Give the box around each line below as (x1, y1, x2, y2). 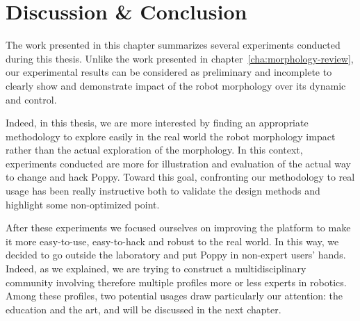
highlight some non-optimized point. (6, 197, 160, 211)
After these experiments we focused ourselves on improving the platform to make (6, 220, 351, 235)
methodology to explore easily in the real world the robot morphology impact (6, 129, 336, 143)
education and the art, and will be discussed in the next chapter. (6, 302, 281, 316)
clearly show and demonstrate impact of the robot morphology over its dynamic (6, 78, 346, 92)
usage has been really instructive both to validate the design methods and (6, 183, 320, 198)
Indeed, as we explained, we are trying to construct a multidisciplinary (6, 261, 306, 276)
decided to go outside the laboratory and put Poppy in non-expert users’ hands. (6, 247, 346, 262)
